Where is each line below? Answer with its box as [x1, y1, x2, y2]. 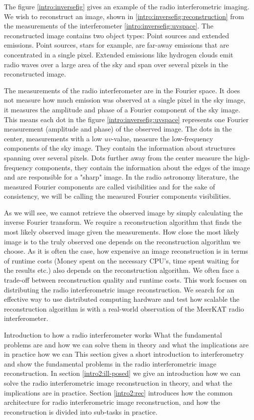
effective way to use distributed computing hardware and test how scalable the [4, 294, 240, 304]
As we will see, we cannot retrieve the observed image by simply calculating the [4, 207, 243, 217]
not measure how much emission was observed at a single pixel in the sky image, [4, 95, 246, 105]
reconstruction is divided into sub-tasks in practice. [4, 406, 158, 417]
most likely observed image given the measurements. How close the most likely [4, 227, 239, 237]
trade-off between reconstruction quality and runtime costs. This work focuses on [4, 275, 247, 285]
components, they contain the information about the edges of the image [35, 162, 250, 172]
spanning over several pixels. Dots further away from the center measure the [4, 152, 232, 162]
